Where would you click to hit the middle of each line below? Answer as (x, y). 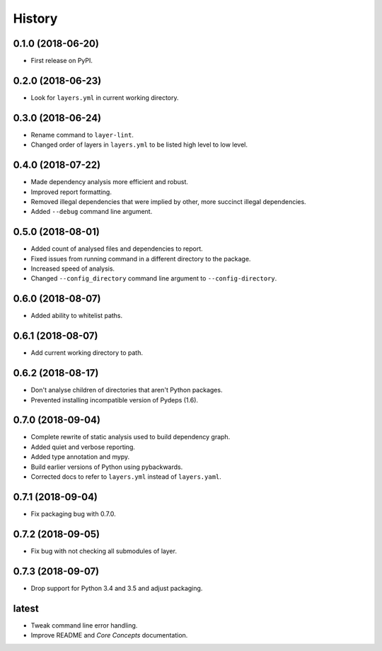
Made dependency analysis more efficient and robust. (110, 182)
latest (26, 608)
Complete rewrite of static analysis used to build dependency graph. (131, 437)
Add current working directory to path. (87, 353)
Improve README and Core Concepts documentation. (109, 635)
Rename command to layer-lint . (82, 135)
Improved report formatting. (71, 192)
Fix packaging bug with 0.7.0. (73, 514)
